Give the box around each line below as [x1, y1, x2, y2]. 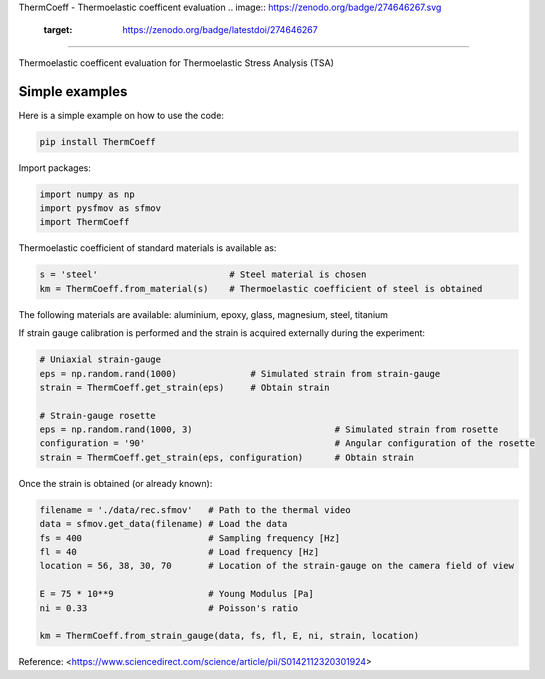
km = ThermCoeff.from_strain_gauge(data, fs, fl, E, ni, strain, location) [39, 630, 420, 642]
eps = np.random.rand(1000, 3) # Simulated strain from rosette [39, 424, 499, 435]
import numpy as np [39, 188, 135, 200]
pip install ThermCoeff [39, 136, 157, 147]
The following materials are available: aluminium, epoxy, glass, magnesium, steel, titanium [18, 308, 389, 320]
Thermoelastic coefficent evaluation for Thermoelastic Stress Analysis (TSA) [18, 56, 335, 69]
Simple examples [18, 83, 128, 100]
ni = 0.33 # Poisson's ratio [39, 602, 299, 614]
